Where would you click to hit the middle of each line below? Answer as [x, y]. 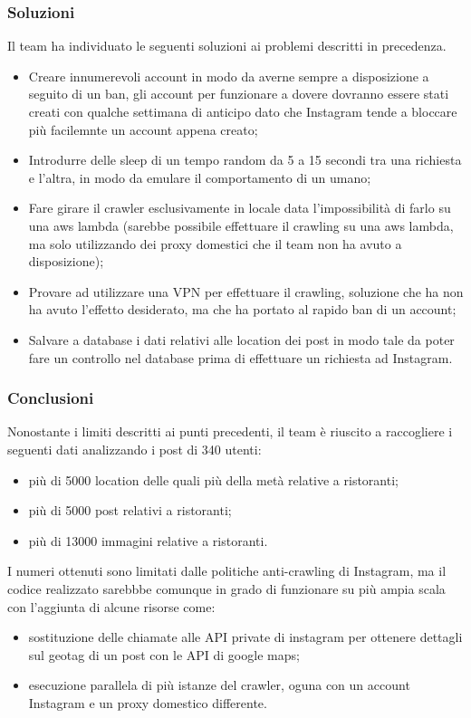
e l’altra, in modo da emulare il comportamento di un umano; [200, 177]
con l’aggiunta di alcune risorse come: [111, 606]
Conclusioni [51, 398]
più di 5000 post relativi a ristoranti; [130, 510]
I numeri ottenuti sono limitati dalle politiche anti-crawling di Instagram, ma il [227, 571]
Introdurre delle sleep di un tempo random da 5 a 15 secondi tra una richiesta [245, 160]
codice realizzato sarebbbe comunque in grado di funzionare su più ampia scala [226, 588]
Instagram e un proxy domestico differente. [148, 702]
